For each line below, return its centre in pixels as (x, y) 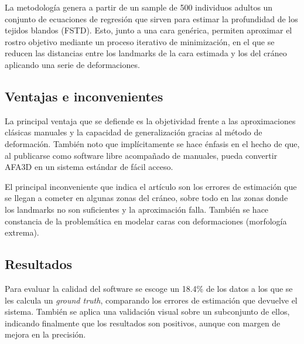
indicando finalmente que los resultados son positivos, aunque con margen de (143, 323)
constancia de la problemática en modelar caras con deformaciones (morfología (146, 221)
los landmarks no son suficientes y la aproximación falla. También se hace (137, 209)
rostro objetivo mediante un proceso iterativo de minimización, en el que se (140, 41)
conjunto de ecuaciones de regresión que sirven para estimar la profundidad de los (151, 18)
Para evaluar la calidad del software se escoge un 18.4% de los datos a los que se (149, 288)
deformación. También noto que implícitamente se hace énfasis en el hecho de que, (152, 143)
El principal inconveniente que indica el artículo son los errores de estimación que (151, 186)
